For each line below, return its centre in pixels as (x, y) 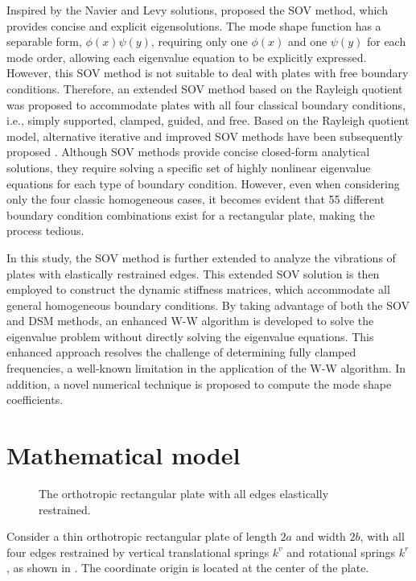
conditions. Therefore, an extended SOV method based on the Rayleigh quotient (205, 88)
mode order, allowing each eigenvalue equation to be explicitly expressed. (187, 57)
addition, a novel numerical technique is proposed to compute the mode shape (199, 383)
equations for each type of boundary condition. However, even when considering (203, 183)
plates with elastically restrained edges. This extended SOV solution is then (193, 273)
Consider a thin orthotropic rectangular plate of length (142, 536)
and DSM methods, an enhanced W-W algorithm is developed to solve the (190, 321)
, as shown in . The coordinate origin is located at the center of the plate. (188, 568)
